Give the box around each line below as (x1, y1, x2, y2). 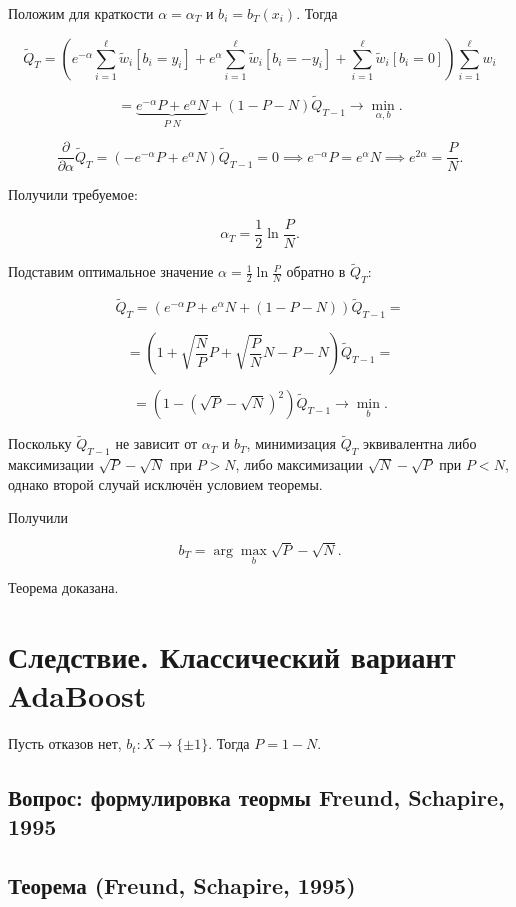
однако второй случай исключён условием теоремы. (8, 473, 323, 494)
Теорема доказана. (8, 577, 119, 598)
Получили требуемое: (8, 184, 138, 205)
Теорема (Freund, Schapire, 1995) (8, 870, 356, 901)
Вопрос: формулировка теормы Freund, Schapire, (8, 782, 505, 813)
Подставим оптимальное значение (8, 261, 214, 282)
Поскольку (8, 433, 72, 454)
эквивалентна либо (362, 433, 477, 454)
